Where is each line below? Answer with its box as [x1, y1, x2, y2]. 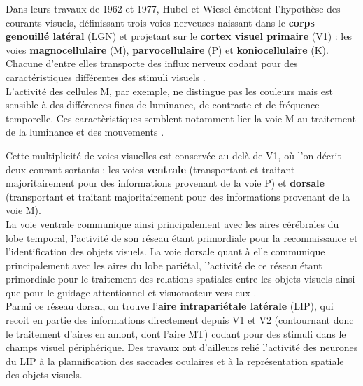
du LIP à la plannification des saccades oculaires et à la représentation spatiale [6, 353, 344, 368]
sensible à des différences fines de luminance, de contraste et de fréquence [6, 97, 320, 112]
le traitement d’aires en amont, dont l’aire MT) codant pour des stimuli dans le [6, 326, 346, 341]
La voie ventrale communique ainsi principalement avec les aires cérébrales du [6, 216, 339, 231]
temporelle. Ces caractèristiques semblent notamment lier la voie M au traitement [6, 110, 356, 125]
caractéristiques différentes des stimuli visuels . [6, 69, 206, 84]
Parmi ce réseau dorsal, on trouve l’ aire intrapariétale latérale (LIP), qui [6, 299, 334, 313]
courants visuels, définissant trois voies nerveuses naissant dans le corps [6, 15, 315, 29]
